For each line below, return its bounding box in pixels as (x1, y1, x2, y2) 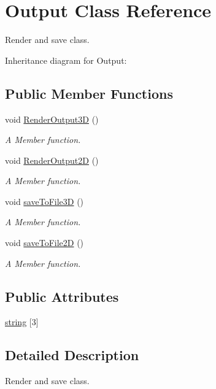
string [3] (5, 315, 39, 328)
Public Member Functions (5, 83, 173, 102)
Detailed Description (5, 345, 139, 364)
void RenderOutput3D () (5, 112, 99, 125)
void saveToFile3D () (5, 194, 84, 207)
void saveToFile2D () (5, 236, 84, 249)
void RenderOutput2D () (5, 153, 99, 166)
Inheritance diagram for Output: (5, 53, 127, 66)
